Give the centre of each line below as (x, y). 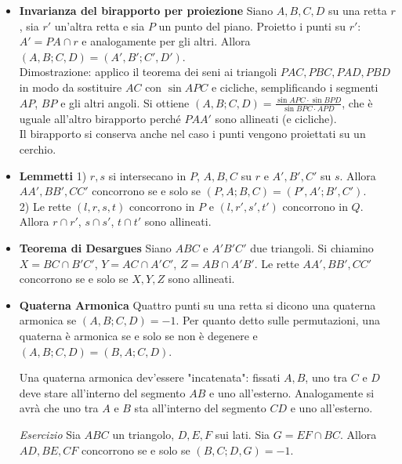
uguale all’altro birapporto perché (100, 118)
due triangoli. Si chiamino (312, 248)
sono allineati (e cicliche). (276, 118)
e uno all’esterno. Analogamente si (292, 392)
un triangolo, (143, 434)
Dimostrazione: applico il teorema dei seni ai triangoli (148, 72)
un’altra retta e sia (100, 25)
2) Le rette (45, 206)
